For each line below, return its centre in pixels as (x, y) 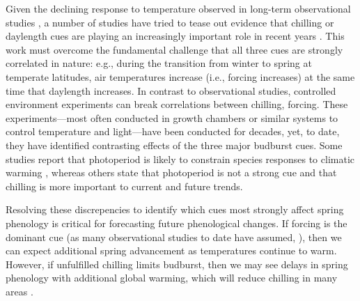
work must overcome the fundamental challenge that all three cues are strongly (174, 49)
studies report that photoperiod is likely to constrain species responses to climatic (180, 159)
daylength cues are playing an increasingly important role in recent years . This (175, 36)
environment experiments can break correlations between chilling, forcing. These (177, 104)
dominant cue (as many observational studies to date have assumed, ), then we (174, 237)
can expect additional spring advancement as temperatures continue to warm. (171, 250)
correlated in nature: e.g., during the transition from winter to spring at (159, 63)
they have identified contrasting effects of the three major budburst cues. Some (174, 145)
